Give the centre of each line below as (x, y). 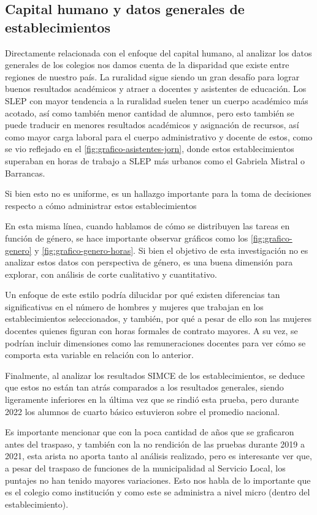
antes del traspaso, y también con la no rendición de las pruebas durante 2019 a (155, 444)
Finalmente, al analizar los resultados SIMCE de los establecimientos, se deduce (155, 375)
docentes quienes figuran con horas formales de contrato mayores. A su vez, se (151, 331)
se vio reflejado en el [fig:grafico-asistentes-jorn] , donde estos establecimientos (150, 149)
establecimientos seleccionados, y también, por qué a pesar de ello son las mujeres (158, 319)
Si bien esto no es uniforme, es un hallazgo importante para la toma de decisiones (158, 193)
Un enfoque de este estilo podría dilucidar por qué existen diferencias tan (143, 295)
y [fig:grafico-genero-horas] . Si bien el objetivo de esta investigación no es (171, 250)
